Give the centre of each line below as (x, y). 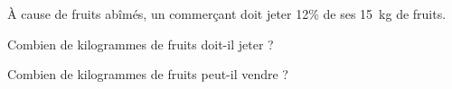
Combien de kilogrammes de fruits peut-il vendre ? (148, 74)
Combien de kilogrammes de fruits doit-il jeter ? (141, 44)
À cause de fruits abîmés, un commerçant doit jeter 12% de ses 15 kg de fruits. (227, 13)
